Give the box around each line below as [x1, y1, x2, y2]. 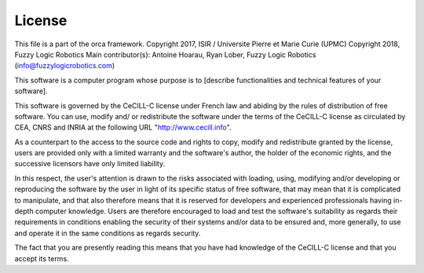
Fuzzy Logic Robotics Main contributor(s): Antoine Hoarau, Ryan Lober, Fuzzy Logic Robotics [14, 49, 316, 59]
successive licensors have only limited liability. [14, 159, 165, 169]
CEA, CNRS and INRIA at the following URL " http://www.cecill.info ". [14, 122, 232, 133]
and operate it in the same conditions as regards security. [14, 228, 201, 238]
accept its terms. [14, 253, 70, 263]
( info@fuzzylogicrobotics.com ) [14, 61, 115, 71]
